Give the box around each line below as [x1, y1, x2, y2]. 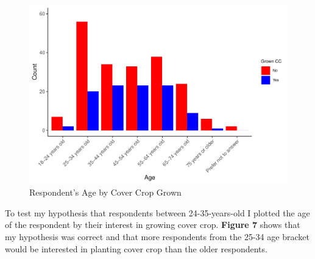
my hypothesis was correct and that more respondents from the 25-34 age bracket [5, 230, 310, 243]
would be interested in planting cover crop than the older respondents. [5, 242, 267, 255]
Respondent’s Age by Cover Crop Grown [29, 186, 182, 199]
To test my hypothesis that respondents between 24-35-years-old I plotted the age [5, 206, 310, 219]
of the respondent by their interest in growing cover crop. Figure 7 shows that [5, 218, 300, 231]
